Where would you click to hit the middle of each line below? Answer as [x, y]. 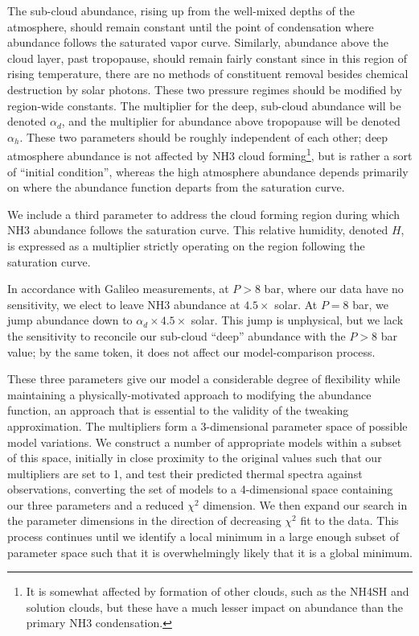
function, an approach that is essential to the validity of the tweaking [178, 410]
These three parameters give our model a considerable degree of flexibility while [204, 379]
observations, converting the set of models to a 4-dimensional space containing [200, 489]
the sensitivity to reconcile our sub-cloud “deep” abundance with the [177, 335]
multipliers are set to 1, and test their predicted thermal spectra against [185, 473]
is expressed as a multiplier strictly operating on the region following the [186, 245]
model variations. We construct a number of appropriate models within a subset [205, 442]
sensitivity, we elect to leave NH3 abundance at [124, 304]
